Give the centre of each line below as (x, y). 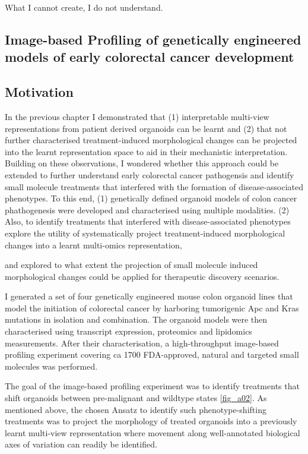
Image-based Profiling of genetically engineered (153, 39)
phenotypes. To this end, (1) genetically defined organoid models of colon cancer (151, 198)
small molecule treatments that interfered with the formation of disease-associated (154, 186)
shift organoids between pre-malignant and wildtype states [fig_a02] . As (136, 398)
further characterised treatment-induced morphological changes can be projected (151, 140)
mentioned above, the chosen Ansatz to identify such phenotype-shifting (136, 409)
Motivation (39, 92)
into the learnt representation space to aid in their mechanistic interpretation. (146, 151)
